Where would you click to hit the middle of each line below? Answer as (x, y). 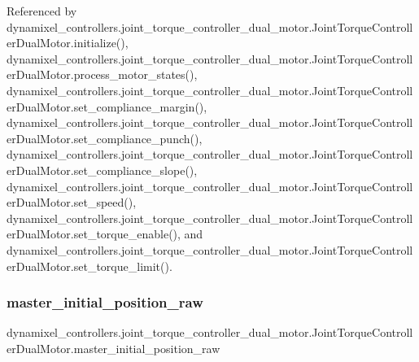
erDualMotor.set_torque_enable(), (94, 234)
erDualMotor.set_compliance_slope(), (102, 170)
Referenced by (42, 11)
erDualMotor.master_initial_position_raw (113, 348)
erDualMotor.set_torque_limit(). (89, 266)
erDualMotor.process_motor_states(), (102, 74)
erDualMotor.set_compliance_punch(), (105, 138)
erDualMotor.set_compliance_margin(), (107, 106)
